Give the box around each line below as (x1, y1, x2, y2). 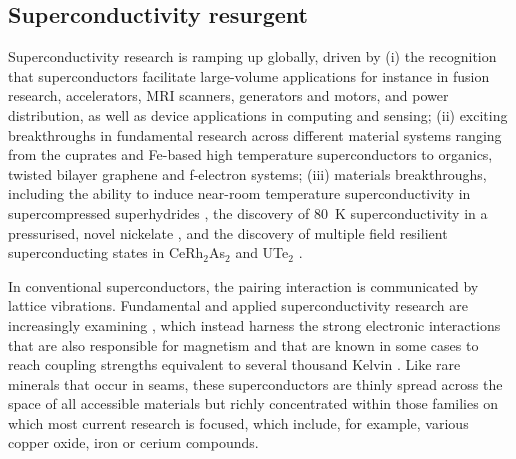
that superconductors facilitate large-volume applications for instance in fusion (8, 65, 490, 86)
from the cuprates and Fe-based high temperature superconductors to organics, (8, 144, 493, 165)
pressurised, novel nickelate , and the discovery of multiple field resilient (8, 222, 448, 243)
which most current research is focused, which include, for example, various (8, 412, 469, 433)
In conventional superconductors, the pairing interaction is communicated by (8, 275, 479, 296)
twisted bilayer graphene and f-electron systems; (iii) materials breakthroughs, (8, 163, 487, 184)
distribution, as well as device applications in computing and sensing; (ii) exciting (8, 104, 508, 125)
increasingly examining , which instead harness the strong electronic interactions (8, 314, 501, 335)
